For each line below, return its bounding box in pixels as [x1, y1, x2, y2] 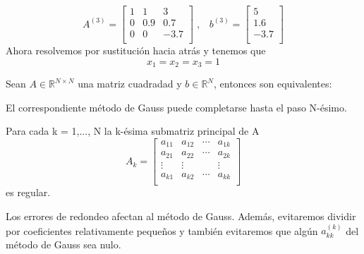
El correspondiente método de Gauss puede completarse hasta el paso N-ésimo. [6, 99, 347, 114]
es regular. [6, 185, 51, 200]
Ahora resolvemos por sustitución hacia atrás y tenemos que [6, 43, 266, 58]
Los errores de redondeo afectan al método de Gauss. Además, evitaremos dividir [6, 209, 356, 224]
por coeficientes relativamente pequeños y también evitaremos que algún [6, 223, 318, 238]
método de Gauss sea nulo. [6, 237, 121, 252]
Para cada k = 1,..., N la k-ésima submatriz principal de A [6, 123, 260, 138]
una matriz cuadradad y [78, 76, 182, 91]
